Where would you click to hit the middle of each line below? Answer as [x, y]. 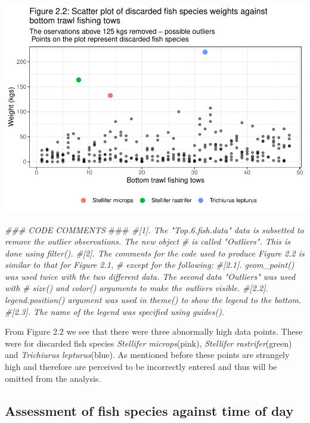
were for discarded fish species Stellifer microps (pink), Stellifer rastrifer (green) [148, 343]
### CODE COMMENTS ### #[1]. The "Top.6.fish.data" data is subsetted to [154, 229]
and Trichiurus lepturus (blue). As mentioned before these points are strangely [147, 355]
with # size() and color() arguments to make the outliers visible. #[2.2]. [137, 288]
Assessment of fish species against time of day [149, 410]
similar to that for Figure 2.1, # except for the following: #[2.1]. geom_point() [150, 265]
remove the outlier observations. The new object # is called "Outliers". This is [148, 241]
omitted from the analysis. [53, 378]
